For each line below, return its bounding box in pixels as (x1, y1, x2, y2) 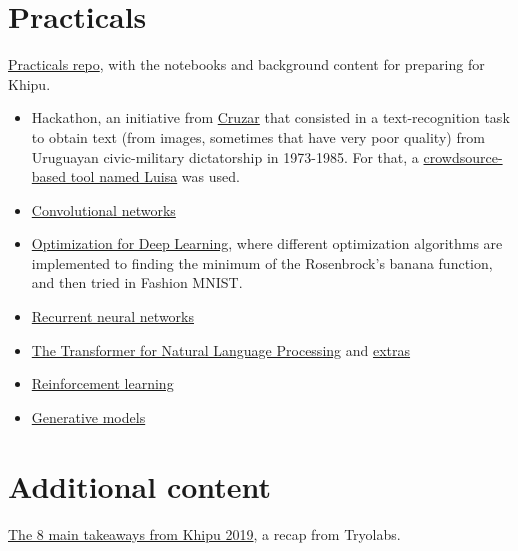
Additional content (8, 465, 272, 506)
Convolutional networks (31, 199, 176, 220)
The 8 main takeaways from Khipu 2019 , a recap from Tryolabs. (8, 523, 401, 544)
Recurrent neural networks (31, 306, 195, 327)
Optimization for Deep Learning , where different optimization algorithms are (31, 233, 503, 254)
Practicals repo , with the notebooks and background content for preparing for (8, 54, 485, 75)
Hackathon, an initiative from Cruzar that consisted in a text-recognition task (31, 107, 510, 128)
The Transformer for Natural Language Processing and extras (31, 339, 411, 360)
